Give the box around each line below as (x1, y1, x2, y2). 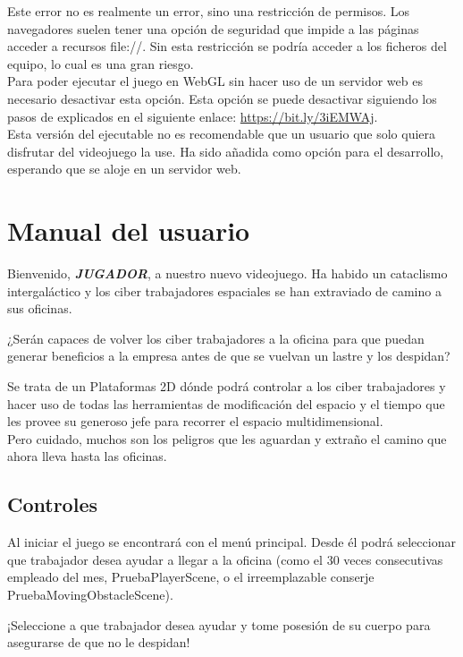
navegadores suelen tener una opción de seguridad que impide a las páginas (7, 19, 419, 38)
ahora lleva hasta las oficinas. (7, 447, 167, 465)
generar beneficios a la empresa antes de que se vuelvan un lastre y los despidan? (7, 346, 450, 365)
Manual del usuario (7, 212, 250, 249)
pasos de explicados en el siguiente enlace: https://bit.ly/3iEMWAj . (7, 107, 378, 125)
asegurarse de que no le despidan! (7, 633, 190, 652)
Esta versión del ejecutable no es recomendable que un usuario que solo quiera (7, 124, 436, 143)
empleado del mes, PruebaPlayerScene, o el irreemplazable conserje (7, 567, 375, 586)
